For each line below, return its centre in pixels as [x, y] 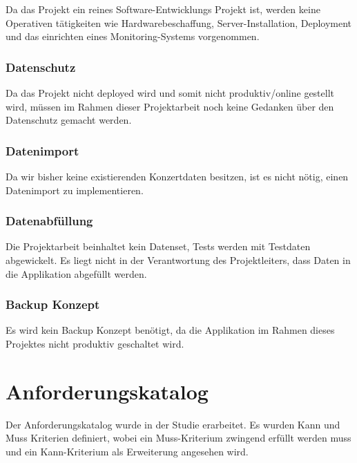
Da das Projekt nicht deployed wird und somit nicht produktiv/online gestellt [170, 93]
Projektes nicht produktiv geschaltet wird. [95, 343]
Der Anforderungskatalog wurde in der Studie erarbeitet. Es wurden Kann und [173, 424]
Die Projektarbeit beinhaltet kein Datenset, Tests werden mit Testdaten [158, 246]
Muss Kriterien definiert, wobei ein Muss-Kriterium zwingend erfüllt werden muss [178, 438]
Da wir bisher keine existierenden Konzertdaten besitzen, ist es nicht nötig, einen [177, 176]
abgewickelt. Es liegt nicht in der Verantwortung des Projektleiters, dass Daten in [178, 260]
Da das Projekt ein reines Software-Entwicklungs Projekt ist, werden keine [163, 9]
